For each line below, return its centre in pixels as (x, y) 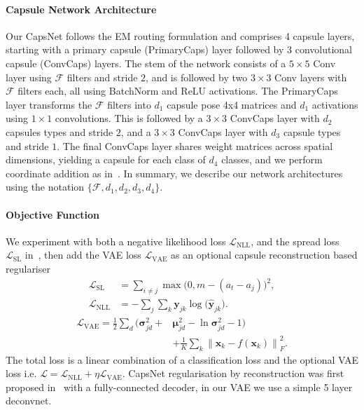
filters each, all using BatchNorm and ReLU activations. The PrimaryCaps (178, 91)
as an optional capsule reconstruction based (264, 255)
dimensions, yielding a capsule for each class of (106, 159)
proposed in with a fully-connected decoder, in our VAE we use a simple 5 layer (179, 387)
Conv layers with (311, 77)
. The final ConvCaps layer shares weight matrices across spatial (195, 145)
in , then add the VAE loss (83, 255)
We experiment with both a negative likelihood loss (116, 241)
